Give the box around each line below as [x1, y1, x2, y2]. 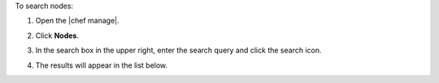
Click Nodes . [35, 31, 79, 40]
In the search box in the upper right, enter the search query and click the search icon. [35, 45, 322, 56]
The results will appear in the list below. [35, 60, 168, 70]
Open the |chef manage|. [35, 16, 120, 26]
